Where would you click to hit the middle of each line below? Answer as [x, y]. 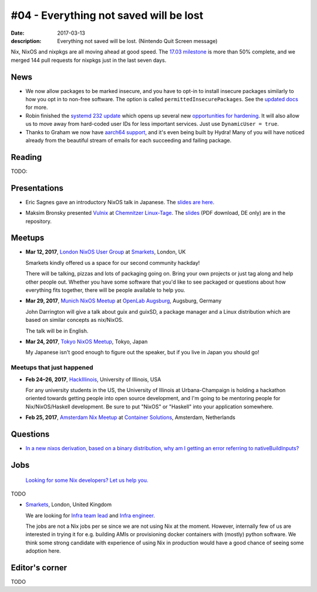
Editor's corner [39, 568]
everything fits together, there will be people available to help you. [105, 290]
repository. [39, 221]
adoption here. [43, 551]
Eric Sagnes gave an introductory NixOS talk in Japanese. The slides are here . [120, 202]
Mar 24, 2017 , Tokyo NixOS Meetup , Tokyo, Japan [87, 341]
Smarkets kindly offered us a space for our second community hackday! [113, 262]
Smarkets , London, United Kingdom [69, 505]
